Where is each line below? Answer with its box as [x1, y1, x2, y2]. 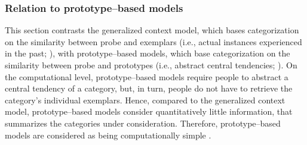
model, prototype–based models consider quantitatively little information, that [5, 105, 293, 118]
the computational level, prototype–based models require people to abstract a [5, 70, 288, 83]
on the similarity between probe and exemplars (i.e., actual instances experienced [5, 35, 302, 48]
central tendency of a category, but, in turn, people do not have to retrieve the [5, 82, 293, 94]
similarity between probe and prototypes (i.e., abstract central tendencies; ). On [5, 59, 297, 71]
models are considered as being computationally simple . [5, 128, 211, 141]
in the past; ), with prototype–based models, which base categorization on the [5, 47, 290, 59]
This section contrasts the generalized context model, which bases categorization [5, 24, 299, 36]
